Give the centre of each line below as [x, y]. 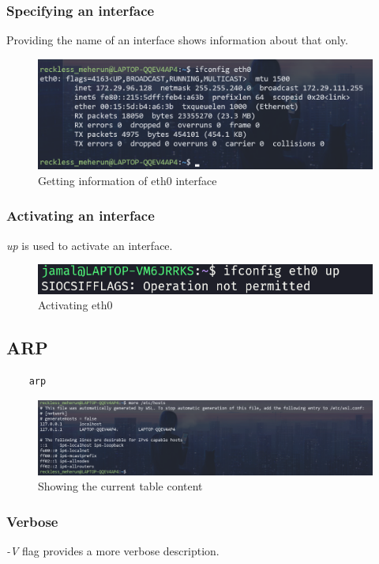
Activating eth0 [75, 305]
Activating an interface [81, 216]
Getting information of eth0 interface [128, 180]
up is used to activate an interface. [90, 245]
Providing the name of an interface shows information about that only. [177, 40]
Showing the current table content [120, 486]
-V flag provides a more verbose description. [113, 550]
